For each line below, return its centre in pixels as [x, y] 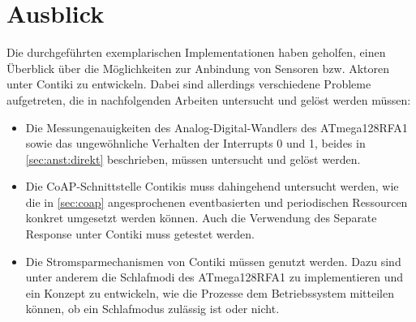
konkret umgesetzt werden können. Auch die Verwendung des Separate [201, 218]
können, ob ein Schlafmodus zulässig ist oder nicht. [152, 309]
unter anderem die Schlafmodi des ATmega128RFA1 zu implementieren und [214, 277]
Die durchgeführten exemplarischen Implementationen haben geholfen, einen [196, 52]
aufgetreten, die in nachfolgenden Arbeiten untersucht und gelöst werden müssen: [209, 99]
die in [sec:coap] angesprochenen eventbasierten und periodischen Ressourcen [217, 202]
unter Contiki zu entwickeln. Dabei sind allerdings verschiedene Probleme [189, 84]
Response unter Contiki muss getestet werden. [140, 234]
